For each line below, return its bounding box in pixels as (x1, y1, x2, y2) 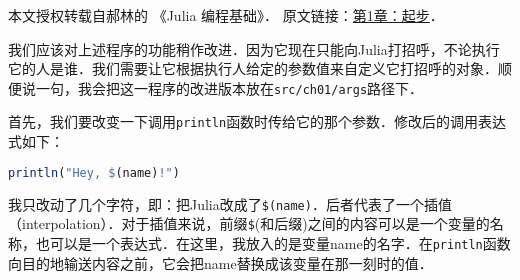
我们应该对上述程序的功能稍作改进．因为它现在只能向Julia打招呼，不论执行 (8, 38, 500, 59)
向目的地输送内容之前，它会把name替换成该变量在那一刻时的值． (8, 252, 433, 273)
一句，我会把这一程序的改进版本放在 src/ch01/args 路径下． (35, 77, 424, 98)
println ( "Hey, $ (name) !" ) (8, 165, 180, 180)
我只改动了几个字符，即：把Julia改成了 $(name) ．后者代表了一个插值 (8, 193, 452, 214)
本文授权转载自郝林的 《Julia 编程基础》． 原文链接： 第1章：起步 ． (8, 5, 444, 25)
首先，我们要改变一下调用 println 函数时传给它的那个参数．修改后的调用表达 (8, 111, 507, 132)
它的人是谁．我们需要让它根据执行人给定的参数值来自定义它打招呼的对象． (8, 58, 498, 79)
